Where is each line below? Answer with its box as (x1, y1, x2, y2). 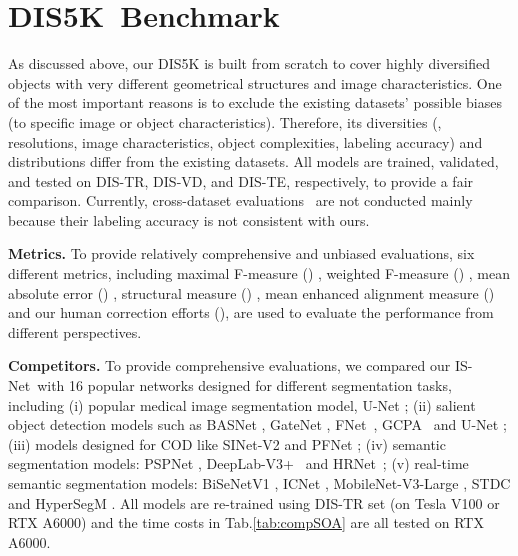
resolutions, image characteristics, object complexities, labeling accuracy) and (8, 131, 483, 152)
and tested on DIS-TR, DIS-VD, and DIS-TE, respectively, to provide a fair (8, 170, 474, 191)
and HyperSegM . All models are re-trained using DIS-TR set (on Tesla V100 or (8, 492, 500, 513)
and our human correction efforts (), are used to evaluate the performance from (8, 302, 494, 323)
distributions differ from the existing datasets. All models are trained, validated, (8, 151, 499, 172)
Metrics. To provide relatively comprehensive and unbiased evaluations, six (8, 243, 475, 264)
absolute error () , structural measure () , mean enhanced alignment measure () (8, 282, 495, 303)
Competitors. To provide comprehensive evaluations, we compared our (8, 355, 451, 376)
